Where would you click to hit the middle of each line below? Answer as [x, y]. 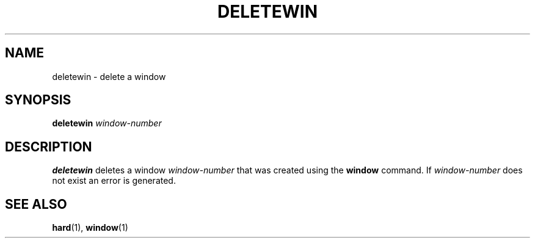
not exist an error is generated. [114, 181]
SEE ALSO [36, 204]
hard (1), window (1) [90, 228]
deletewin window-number [107, 123]
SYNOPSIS [38, 100]
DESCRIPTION [49, 147]
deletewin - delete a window [109, 76]
